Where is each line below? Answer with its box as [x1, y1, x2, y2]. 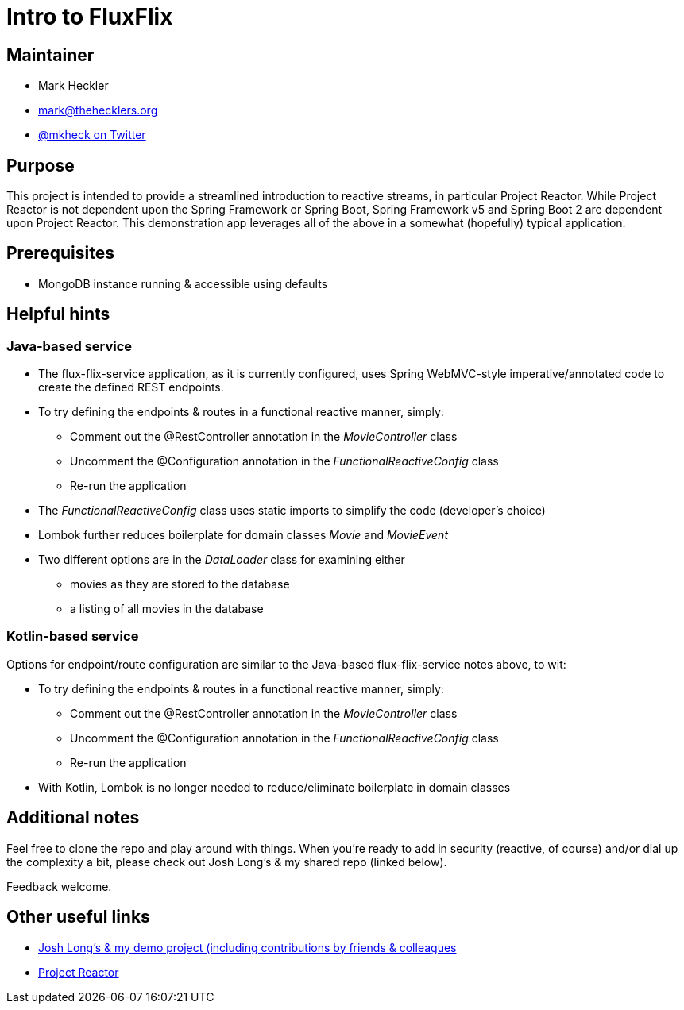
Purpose [6, 155, 75, 175]
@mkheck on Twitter [38, 128, 146, 142]
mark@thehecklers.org [38, 103, 158, 118]
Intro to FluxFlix [6, 3, 173, 30]
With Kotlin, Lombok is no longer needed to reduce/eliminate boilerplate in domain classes [38, 780, 511, 794]
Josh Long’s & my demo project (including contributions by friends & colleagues [38, 940, 457, 954]
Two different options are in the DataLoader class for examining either [38, 553, 405, 567]
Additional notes [6, 808, 140, 828]
